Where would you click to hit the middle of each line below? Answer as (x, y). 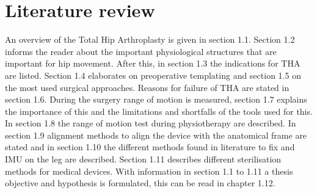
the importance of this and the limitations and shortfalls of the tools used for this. (159, 111)
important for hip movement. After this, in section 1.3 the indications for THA (153, 63)
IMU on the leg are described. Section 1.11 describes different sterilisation (143, 159)
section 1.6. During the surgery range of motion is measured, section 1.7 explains (156, 99)
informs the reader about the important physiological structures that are (141, 51)
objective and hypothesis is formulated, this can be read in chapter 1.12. (140, 183)
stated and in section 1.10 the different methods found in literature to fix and (150, 147)
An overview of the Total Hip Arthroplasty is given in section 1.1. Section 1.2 (150, 39)
